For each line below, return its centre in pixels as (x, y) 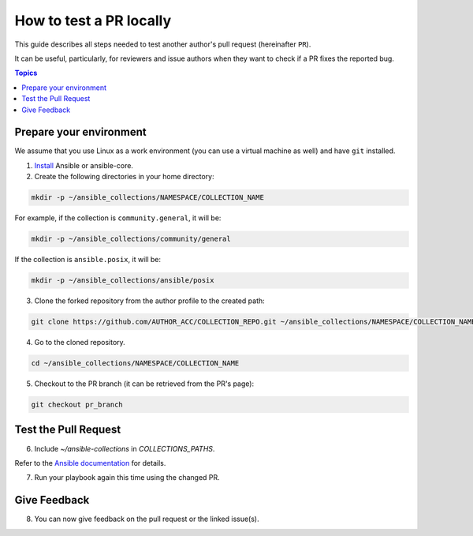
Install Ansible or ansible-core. (84, 165)
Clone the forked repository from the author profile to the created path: (150, 301)
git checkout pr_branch (77, 405)
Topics (26, 73)
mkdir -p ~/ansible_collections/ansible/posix (123, 281)
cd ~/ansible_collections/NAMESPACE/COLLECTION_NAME (135, 364)
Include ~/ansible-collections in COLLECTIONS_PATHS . (125, 448)
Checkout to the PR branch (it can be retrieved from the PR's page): (144, 384)
